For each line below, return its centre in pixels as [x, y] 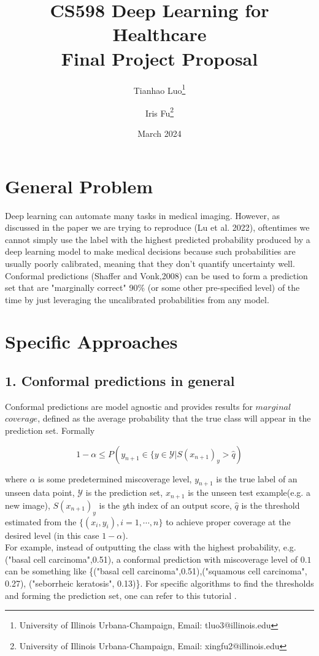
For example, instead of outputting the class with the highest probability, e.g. [151, 547]
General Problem [79, 186]
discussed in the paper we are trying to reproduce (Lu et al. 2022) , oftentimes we [157, 227]
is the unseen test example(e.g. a [249, 492]
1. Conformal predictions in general [120, 381]
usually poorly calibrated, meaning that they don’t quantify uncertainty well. [150, 263]
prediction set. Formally [50, 430]
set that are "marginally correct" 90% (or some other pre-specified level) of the [152, 287]
